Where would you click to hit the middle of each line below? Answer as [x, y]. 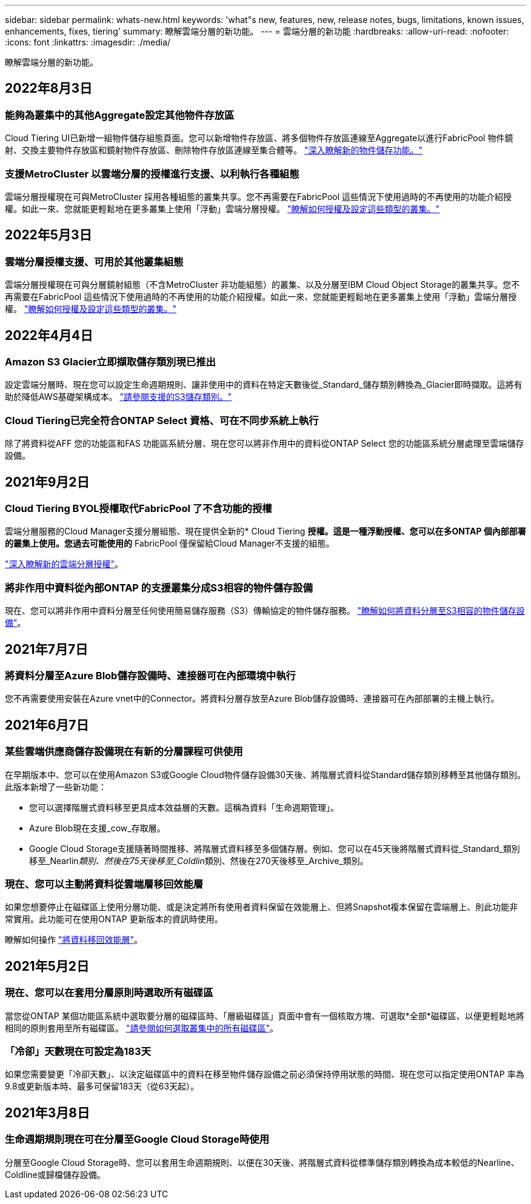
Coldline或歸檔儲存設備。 [55, 1174]
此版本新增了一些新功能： [56, 787]
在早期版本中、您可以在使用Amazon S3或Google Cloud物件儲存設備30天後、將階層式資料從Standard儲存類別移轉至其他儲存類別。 [265, 774]
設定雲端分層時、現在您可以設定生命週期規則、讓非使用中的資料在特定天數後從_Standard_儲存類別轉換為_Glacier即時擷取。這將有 [264, 385]
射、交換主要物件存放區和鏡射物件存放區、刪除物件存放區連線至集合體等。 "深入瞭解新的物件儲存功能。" [214, 150]
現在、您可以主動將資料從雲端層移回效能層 [104, 884]
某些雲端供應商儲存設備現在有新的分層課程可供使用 [124, 752]
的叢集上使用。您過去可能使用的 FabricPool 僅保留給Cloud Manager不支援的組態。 [170, 544]
